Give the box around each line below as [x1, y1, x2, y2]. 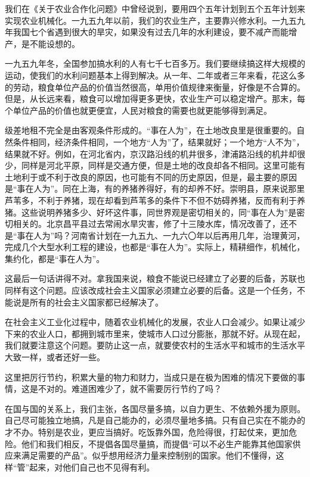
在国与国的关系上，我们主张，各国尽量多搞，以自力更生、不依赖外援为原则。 [5, 402, 305, 414]
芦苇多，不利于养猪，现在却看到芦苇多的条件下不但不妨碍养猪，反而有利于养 [5, 194, 305, 206]
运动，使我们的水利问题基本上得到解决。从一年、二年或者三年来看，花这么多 [5, 68, 305, 81]
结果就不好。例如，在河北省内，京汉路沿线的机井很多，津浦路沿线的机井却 [5, 147, 297, 160]
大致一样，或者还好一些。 [5, 351, 105, 363]
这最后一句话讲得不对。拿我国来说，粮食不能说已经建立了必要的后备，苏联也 [5, 272, 305, 285]
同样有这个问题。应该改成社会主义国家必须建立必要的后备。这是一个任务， [5, 284, 297, 297]
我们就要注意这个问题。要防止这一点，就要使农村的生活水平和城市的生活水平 [5, 339, 305, 351]
